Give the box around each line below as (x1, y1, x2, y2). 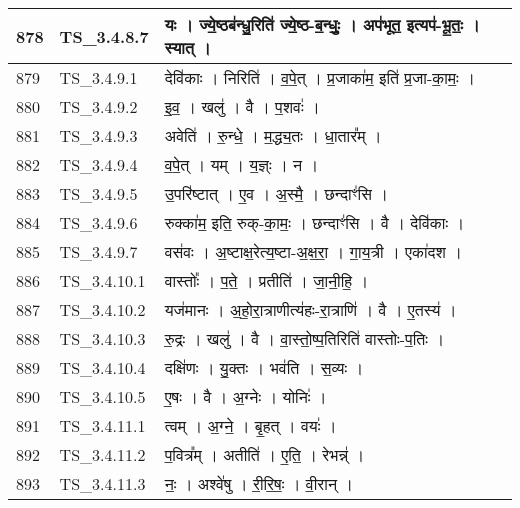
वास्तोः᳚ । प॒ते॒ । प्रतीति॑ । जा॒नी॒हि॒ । (164, 269, 369, 292)
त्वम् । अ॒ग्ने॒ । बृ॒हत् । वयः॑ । (164, 414, 337, 437)
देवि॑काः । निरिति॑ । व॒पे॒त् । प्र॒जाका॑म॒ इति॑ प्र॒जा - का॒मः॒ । (164, 66, 475, 89)
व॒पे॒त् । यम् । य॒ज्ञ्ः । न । (164, 153, 319, 176)
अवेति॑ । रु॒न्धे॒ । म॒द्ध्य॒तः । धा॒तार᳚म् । (164, 124, 382, 147)
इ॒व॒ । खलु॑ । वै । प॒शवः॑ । (164, 95, 320, 118)
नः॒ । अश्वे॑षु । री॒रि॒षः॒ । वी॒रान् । (164, 472, 354, 495)
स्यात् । (164, 36, 211, 59)
